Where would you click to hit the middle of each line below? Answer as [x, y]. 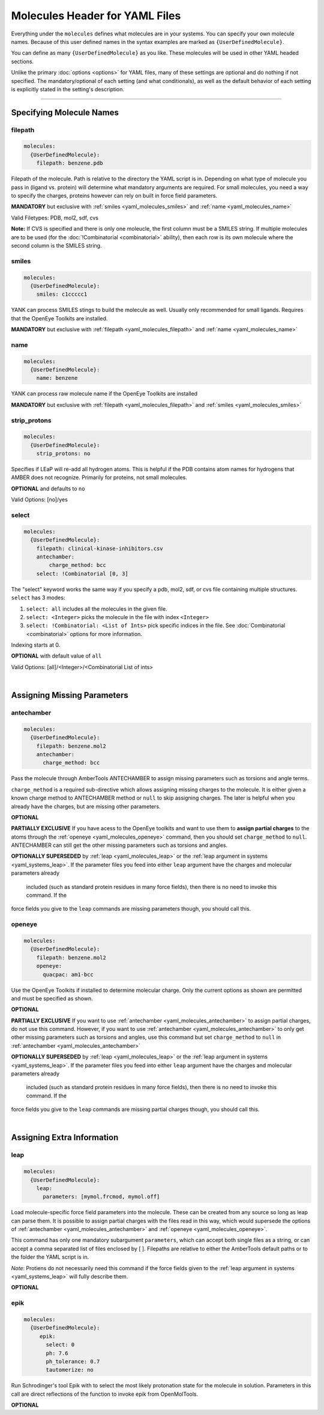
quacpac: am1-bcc [68, 974]
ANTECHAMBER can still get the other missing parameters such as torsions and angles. [119, 845]
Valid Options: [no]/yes [40, 500]
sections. [22, 61]
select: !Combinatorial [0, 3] [82, 573]
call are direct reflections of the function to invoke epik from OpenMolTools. [105, 1394]
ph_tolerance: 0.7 [73, 1361]
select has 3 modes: [38, 597]
